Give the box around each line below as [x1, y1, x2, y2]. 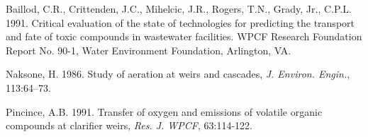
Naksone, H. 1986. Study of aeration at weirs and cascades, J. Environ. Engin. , [6, 66, 350, 81]
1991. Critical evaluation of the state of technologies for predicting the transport [6, 15, 355, 30]
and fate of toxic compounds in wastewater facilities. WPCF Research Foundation [6, 29, 362, 44]
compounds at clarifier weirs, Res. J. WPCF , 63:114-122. [6, 118, 252, 133]
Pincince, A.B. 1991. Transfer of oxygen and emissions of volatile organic [6, 104, 323, 119]
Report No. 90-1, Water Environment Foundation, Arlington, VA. [6, 42, 291, 57]
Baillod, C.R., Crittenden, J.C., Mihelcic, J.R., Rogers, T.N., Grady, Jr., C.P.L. [6, 1, 352, 16]
